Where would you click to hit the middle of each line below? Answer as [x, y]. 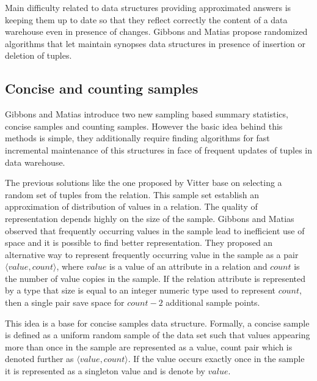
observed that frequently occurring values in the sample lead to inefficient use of [155, 230]
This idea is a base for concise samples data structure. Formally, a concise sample [157, 323]
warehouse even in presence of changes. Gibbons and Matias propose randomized [156, 31]
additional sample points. [213, 302]
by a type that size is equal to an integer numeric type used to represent [140, 290]
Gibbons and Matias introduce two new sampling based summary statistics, [147, 114]
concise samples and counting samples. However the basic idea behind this [144, 126]
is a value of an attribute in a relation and [188, 266]
